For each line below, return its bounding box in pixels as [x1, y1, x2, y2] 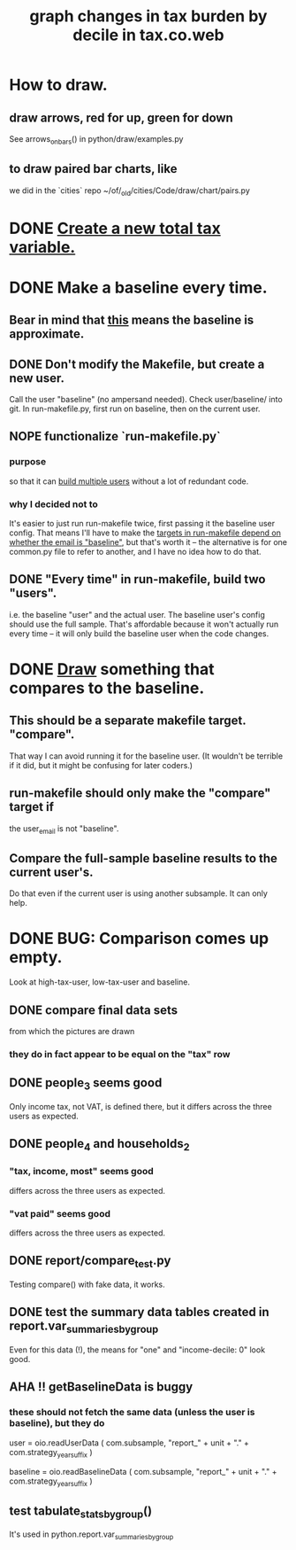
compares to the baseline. [9, 678, 205, 697]
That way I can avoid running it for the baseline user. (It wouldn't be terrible [9, 751, 284, 761]
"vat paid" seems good [9, 1207, 110, 1219]
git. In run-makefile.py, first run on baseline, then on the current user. [9, 403, 261, 414]
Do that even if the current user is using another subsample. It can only [9, 888, 268, 899]
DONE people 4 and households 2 [9, 1136, 190, 1154]
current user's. [9, 864, 95, 879]
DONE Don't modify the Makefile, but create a [9, 356, 265, 371]
